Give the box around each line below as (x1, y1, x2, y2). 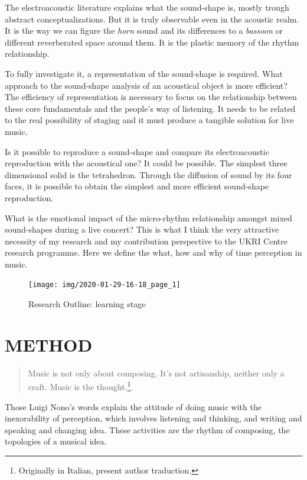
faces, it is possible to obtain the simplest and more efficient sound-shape (5, 180, 269, 192)
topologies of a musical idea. (5, 435, 107, 447)
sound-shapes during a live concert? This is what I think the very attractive (5, 223, 279, 236)
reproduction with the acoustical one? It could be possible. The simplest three (5, 157, 288, 169)
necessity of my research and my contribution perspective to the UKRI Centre (5, 234, 288, 247)
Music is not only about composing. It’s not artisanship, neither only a (28, 366, 285, 379)
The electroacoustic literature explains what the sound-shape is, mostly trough (5, 1, 289, 13)
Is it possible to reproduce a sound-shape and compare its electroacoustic (5, 145, 269, 157)
